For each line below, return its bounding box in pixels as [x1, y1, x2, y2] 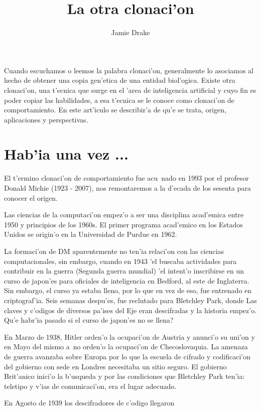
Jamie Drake [111, 27, 150, 38]
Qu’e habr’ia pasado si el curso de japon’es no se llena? [4, 315, 174, 325]
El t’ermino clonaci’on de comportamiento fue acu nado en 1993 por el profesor [4, 173, 249, 183]
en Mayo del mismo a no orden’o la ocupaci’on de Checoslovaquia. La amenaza [4, 341, 248, 352]
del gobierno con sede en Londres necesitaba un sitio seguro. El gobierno [4, 361, 227, 371]
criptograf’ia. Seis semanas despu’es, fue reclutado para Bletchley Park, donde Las [4, 295, 257, 305]
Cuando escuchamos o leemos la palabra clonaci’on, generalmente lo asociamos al [4, 65, 254, 75]
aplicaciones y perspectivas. [4, 114, 88, 124]
